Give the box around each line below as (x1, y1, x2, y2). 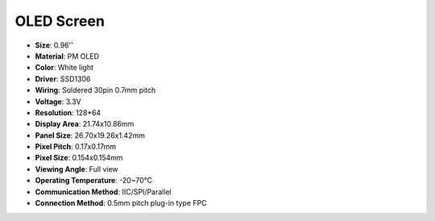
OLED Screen (14, 12, 105, 30)
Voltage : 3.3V (35, 97, 81, 106)
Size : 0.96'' (35, 40, 74, 50)
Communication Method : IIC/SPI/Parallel (35, 186, 172, 197)
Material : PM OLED (35, 51, 100, 60)
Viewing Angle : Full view (35, 164, 118, 173)
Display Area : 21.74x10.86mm (35, 119, 135, 129)
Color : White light (35, 63, 94, 73)
